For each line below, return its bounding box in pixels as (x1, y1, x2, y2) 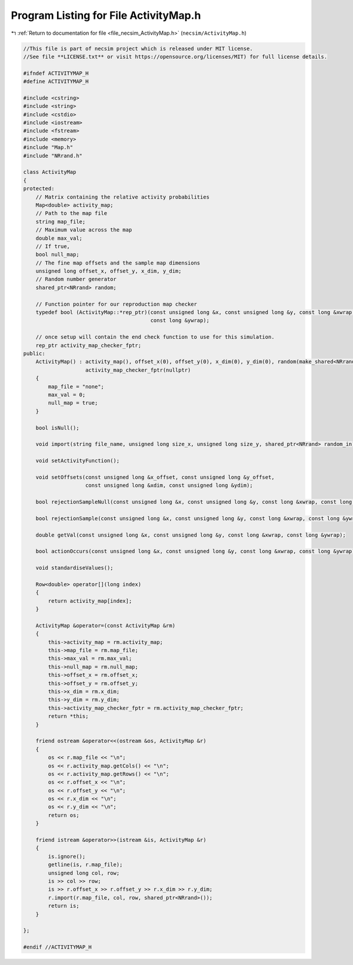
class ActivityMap (23, 168, 76, 176)
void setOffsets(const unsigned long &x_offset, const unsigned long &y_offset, (35, 474, 275, 480)
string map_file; (35, 218, 86, 225)
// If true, (35, 243, 71, 250)
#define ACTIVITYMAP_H (23, 78, 89, 85)
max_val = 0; (48, 391, 86, 398)
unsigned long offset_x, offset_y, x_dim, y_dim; (35, 268, 182, 275)
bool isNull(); (35, 424, 79, 431)
